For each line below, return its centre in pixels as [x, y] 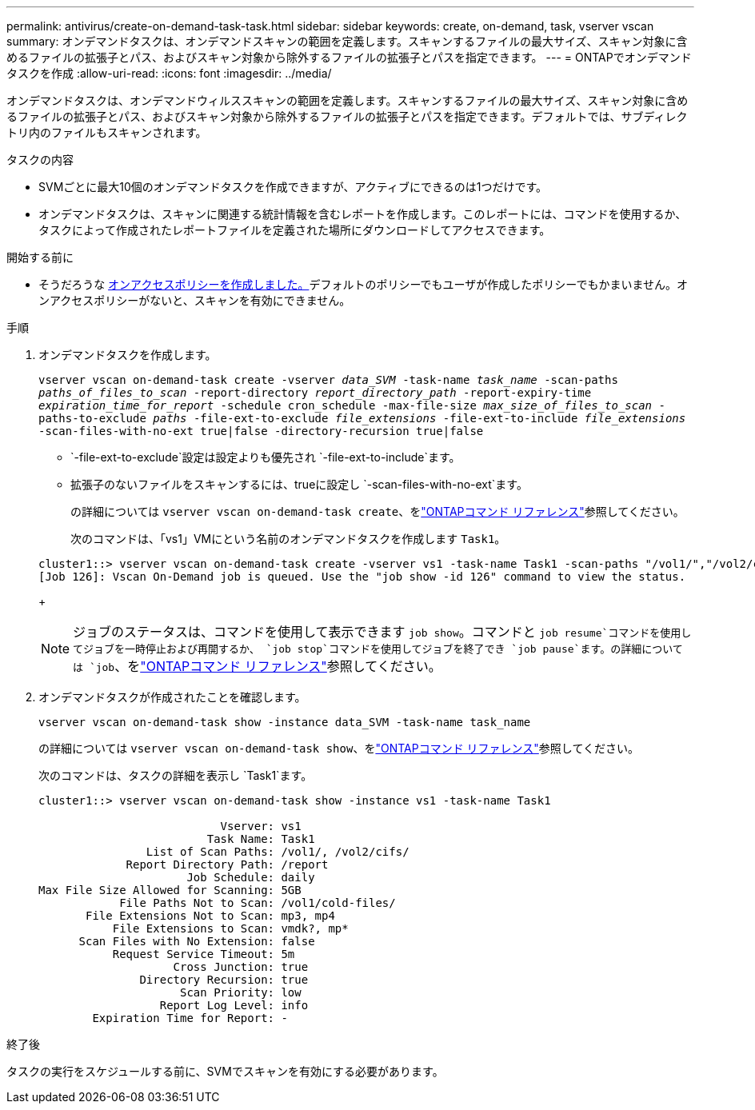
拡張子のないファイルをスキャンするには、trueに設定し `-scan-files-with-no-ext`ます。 [299, 484]
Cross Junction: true [241, 967]
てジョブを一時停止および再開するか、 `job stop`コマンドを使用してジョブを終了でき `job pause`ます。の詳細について [378, 649]
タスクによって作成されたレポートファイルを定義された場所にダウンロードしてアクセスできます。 [295, 230]
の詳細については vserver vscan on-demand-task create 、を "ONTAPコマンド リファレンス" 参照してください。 [377, 511]
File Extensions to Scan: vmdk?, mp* [230, 928]
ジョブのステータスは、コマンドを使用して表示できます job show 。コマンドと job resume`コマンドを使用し [382, 632]
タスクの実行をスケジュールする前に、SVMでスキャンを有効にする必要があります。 [225, 1071]
